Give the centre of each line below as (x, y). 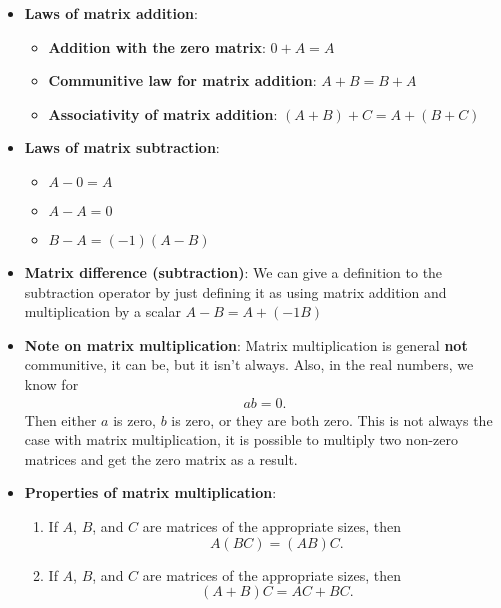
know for (51, 383)
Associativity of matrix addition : (163, 113)
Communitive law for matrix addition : (182, 80)
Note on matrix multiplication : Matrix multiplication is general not (246, 344)
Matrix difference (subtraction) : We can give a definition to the (233, 271)
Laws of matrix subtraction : (122, 147)
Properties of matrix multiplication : (150, 492)
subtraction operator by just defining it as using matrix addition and (235, 291)
